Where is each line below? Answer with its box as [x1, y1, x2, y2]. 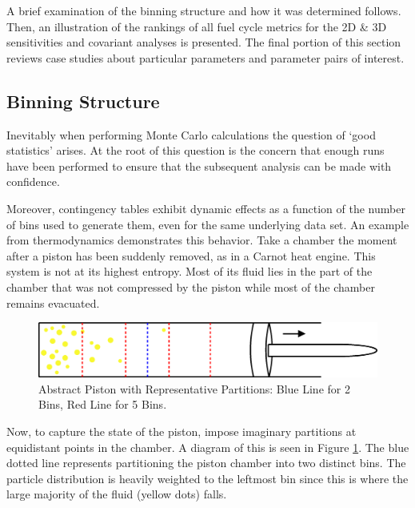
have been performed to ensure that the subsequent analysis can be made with [6, 157, 392, 174]
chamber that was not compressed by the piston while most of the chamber [6, 278, 375, 295]
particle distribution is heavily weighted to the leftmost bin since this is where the [6, 470, 409, 486]
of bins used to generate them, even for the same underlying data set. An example [6, 216, 409, 232]
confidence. [6, 173, 60, 190]
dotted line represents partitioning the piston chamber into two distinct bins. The [6, 454, 406, 471]
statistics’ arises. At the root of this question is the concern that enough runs [6, 142, 385, 159]
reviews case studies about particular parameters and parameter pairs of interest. [6, 49, 405, 66]
